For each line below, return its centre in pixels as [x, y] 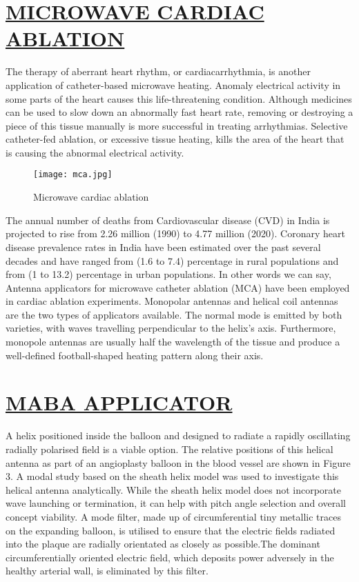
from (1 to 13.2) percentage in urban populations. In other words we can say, [168, 274]
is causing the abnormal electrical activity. [95, 152]
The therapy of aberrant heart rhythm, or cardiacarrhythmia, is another [158, 71]
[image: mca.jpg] [73, 175]
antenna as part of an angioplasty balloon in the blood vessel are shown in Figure [178, 462]
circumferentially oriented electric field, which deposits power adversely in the [170, 557]
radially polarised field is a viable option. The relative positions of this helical [169, 449]
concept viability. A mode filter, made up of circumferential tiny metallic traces [173, 516]
